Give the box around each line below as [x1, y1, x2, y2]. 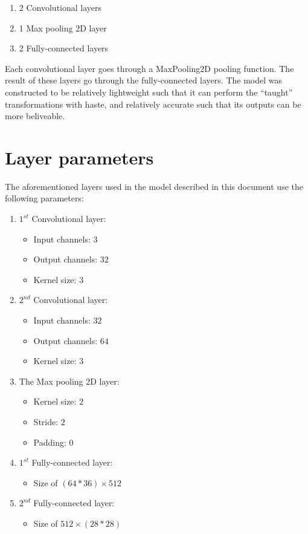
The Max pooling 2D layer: [19, 374, 120, 387]
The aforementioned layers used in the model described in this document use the [5, 180, 303, 192]
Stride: [33, 415, 59, 428]
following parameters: [5, 192, 84, 204]
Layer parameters [5, 145, 154, 169]
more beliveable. [5, 109, 65, 122]
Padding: [33, 435, 66, 448]
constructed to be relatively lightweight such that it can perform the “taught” [5, 85, 293, 98]
